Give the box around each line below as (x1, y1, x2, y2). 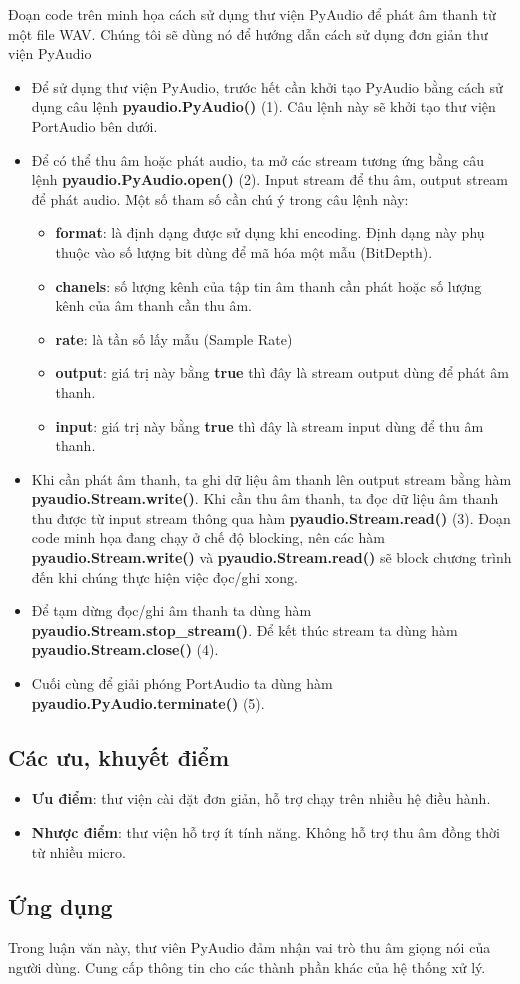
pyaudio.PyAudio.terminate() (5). (31, 692, 265, 713)
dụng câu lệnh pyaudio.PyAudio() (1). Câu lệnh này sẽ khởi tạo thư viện (31, 96, 496, 117)
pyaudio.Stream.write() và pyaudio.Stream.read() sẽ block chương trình (31, 547, 512, 568)
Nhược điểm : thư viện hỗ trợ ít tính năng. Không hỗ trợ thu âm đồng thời (31, 822, 500, 843)
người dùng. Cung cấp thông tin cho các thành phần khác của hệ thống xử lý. (8, 957, 486, 977)
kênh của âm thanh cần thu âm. (55, 295, 252, 316)
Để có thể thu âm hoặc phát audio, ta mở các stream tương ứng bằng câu (31, 149, 484, 170)
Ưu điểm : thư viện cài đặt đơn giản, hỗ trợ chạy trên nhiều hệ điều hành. (31, 788, 491, 809)
